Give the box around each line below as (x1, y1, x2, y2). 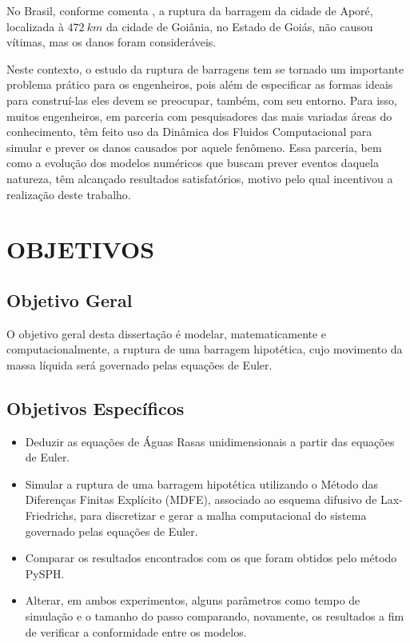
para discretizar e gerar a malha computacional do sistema (80, 507, 367, 524)
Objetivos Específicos (6, 395, 185, 420)
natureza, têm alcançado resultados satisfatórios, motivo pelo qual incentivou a (6, 170, 393, 186)
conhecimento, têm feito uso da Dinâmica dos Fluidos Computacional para (6, 123, 372, 140)
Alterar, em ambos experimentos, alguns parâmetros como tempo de (25, 592, 360, 609)
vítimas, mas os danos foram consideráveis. (6, 34, 217, 50)
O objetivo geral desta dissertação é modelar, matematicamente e (6, 325, 327, 341)
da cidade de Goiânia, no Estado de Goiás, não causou (105, 18, 373, 34)
